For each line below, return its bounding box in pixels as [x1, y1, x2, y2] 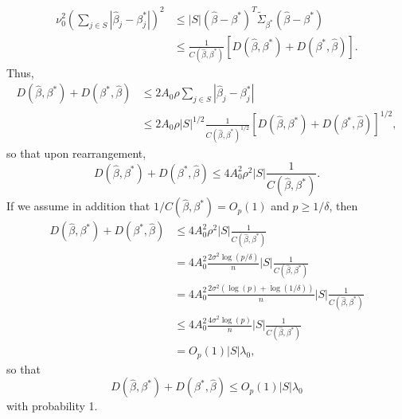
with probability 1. [6, 397, 98, 414]
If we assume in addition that [6, 198, 150, 214]
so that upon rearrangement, [6, 144, 146, 161]
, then [329, 198, 358, 214]
